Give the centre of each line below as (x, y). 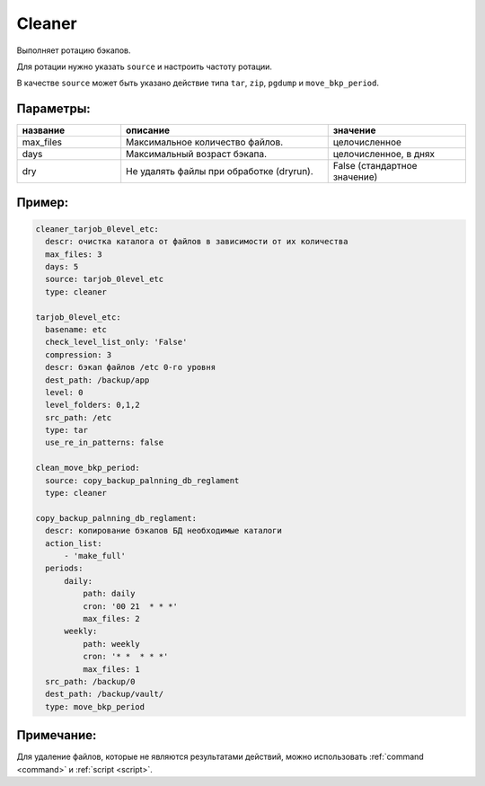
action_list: (74, 543)
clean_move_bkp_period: (88, 468)
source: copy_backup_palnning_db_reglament (142, 480)
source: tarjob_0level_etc (105, 279)
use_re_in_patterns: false (105, 443)
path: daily (109, 594)
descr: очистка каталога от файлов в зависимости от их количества (197, 242)
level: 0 (64, 392)
